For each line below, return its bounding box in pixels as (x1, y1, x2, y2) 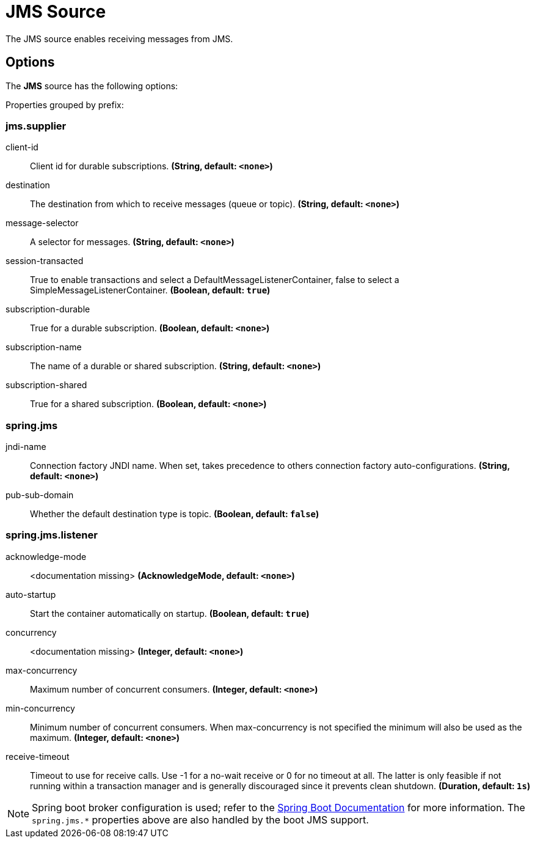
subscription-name (5, 342, 82, 353)
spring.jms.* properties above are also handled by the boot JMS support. (32, 813, 369, 826)
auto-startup (5, 589, 56, 600)
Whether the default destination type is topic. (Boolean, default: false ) (30, 509, 319, 520)
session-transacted (5, 256, 84, 267)
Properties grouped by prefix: (5, 99, 124, 110)
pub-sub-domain (5, 490, 74, 501)
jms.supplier (5, 119, 67, 132)
